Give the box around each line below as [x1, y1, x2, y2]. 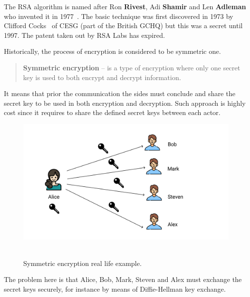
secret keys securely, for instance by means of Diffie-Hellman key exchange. [4, 283, 226, 294]
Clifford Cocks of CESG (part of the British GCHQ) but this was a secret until [4, 20, 243, 31]
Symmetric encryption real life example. [23, 258, 142, 268]
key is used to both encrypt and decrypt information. [23, 72, 181, 82]
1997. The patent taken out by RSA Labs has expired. [4, 30, 165, 40]
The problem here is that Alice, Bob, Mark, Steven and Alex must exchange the [4, 274, 242, 284]
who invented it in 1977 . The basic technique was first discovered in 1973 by [4, 11, 234, 21]
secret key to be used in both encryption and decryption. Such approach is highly [4, 98, 246, 108]
